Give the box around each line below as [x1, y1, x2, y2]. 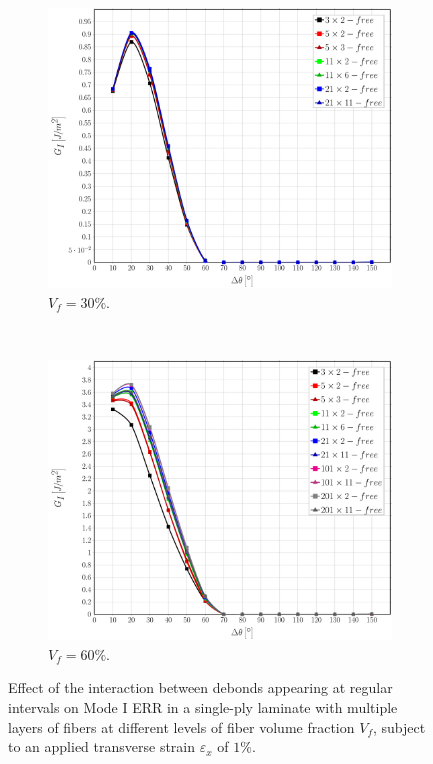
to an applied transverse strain [8, 736, 196, 757]
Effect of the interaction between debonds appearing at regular [8, 677, 393, 698]
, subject [372, 716, 426, 737]
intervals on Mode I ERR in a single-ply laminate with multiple [8, 696, 398, 717]
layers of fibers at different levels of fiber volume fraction [8, 716, 355, 737]
